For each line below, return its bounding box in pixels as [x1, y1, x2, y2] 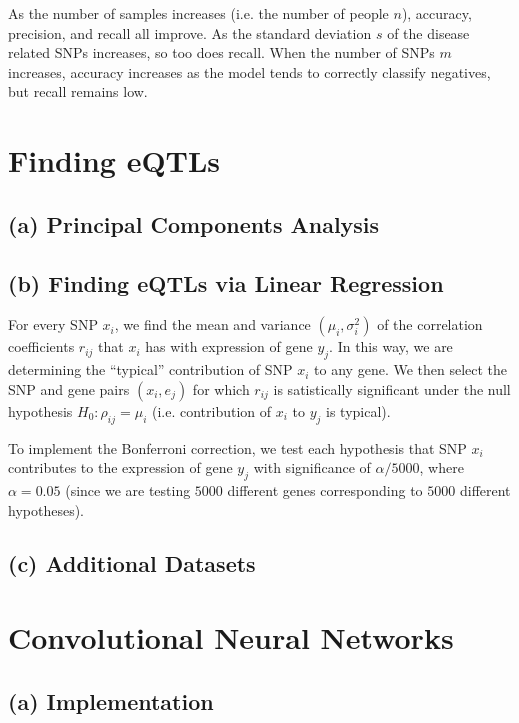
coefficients [8, 336, 75, 357]
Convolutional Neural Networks [8, 617, 454, 658]
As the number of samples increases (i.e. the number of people [8, 3, 389, 23]
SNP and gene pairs [8, 378, 130, 399]
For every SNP [8, 314, 98, 335]
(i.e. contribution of [151, 400, 272, 421]
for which [192, 378, 250, 399]
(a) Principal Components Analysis [8, 208, 380, 239]
